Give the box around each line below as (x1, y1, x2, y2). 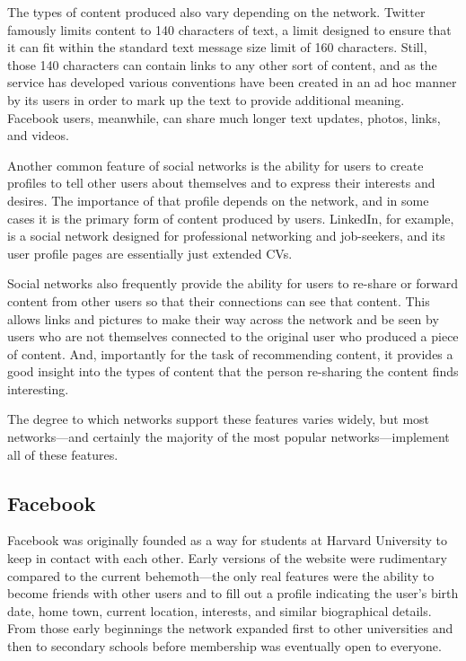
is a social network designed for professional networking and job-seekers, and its (7, 226, 445, 245)
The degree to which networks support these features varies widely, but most (7, 410, 430, 428)
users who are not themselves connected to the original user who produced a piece (7, 327, 459, 346)
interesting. (7, 379, 69, 398)
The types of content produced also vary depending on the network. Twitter (7, 3, 426, 21)
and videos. (7, 126, 69, 145)
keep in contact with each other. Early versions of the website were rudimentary (7, 549, 447, 568)
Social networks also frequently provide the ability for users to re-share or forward (7, 274, 459, 293)
